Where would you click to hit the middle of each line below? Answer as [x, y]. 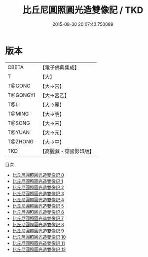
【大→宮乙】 [55, 95]
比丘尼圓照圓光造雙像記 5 [38, 206]
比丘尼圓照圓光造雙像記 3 [38, 193]
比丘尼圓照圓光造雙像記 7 [38, 218]
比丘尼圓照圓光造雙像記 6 [38, 212]
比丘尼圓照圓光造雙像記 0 [38, 175]
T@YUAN [19, 132]
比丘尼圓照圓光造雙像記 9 [38, 231]
